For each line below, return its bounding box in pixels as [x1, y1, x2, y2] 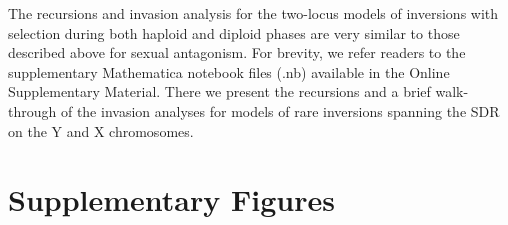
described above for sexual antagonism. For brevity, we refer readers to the [8, 42, 466, 63]
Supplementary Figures [8, 179, 335, 220]
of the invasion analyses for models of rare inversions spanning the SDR [60, 100, 500, 121]
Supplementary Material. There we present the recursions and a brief [8, 81, 431, 102]
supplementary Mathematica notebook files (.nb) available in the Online [8, 61, 450, 82]
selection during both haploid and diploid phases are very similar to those [8, 22, 460, 43]
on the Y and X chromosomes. [8, 120, 194, 141]
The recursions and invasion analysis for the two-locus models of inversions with [8, 3, 499, 23]
